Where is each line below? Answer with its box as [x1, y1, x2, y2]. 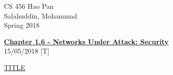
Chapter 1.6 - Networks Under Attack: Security [4, 36, 169, 46]
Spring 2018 [4, 20, 40, 30]
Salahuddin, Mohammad [4, 10, 77, 20]
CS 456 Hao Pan [4, 1, 54, 11]
